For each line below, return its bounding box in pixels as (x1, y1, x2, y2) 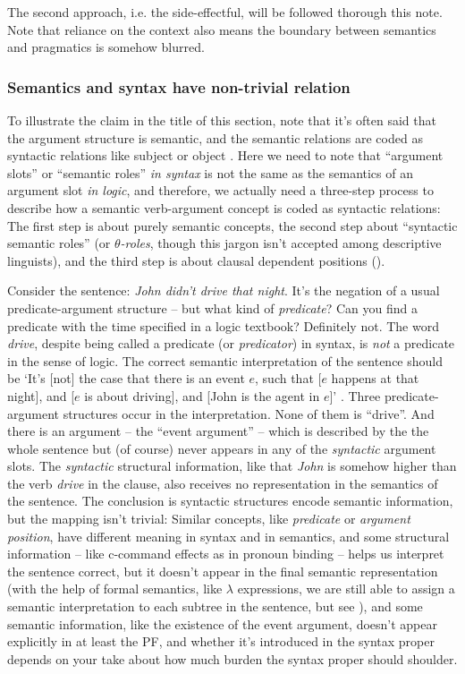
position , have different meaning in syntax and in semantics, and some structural (7, 526, 450, 545)
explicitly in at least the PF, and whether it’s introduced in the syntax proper (7, 632, 435, 651)
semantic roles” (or (7, 234, 111, 252)
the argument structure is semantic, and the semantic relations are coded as (7, 128, 423, 147)
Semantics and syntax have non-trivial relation (7, 75, 351, 98)
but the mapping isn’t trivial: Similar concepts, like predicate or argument (7, 509, 410, 528)
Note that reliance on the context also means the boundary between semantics (7, 20, 436, 38)
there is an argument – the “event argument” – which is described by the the (7, 422, 429, 440)
